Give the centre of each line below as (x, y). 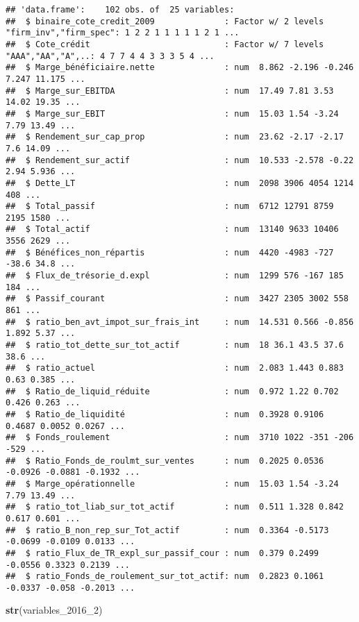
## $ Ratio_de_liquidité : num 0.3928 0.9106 (165, 414)
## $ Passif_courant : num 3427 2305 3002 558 (177, 299)
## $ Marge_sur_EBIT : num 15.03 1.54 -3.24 (172, 114)
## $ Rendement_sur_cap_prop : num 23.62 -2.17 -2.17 (175, 137)
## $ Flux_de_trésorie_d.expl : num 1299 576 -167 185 (175, 276)
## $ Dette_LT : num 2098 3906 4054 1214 (180, 183)
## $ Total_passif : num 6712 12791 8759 (170, 207)
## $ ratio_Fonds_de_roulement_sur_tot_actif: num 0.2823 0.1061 (165, 577)
